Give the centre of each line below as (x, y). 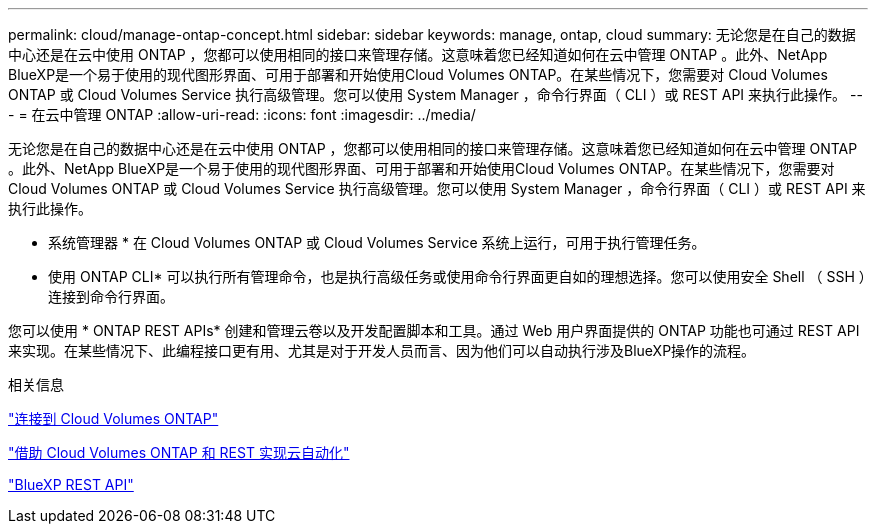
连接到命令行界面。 (111, 296)
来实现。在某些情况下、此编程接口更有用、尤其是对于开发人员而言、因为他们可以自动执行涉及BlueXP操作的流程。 (382, 350)
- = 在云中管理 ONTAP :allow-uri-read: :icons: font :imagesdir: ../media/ (242, 114)
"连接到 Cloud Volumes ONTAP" (113, 418)
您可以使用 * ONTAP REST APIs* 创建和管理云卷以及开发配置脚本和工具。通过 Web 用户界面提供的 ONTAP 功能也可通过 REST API (434, 330)
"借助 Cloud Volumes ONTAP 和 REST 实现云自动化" (179, 452)
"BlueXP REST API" (71, 484)
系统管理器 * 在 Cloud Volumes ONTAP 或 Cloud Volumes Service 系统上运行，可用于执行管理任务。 (377, 242)
